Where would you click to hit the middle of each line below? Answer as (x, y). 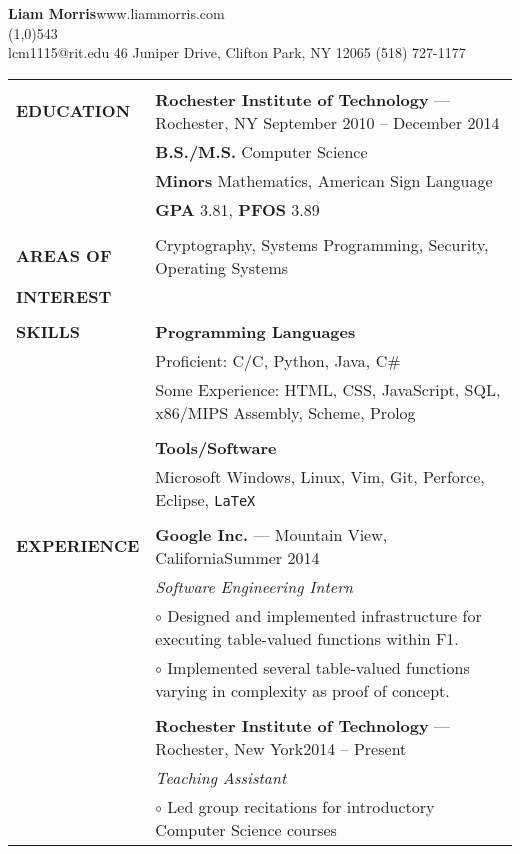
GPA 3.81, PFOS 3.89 (237, 209)
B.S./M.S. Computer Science (261, 151)
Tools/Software (216, 447)
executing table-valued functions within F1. (307, 638)
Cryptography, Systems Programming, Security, (322, 244)
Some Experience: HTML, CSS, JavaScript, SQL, (328, 389)
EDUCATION (73, 111)
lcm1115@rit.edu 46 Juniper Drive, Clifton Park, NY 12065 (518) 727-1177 (237, 52)
